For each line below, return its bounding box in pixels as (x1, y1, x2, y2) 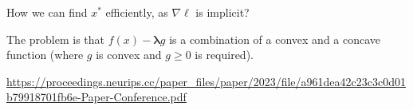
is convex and (96, 46, 162, 63)
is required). (195, 46, 254, 63)
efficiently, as (105, 4, 168, 20)
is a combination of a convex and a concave (169, 30, 381, 47)
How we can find (6, 4, 88, 20)
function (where (6, 46, 84, 63)
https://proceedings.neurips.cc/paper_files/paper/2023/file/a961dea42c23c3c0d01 (6, 73, 407, 89)
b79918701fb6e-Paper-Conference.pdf (6, 88, 187, 105)
